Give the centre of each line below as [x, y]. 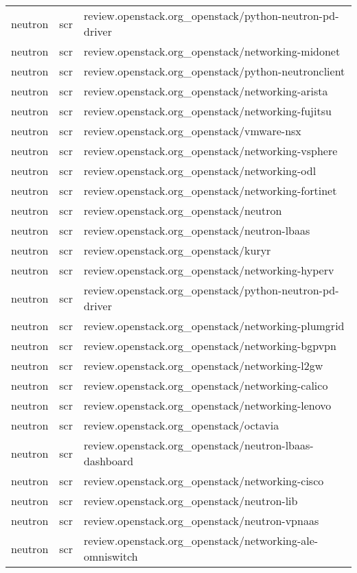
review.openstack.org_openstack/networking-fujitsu [207, 111]
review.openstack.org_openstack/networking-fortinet [210, 190]
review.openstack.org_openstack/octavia [181, 425]
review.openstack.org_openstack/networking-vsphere [210, 151]
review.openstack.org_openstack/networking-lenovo [207, 405]
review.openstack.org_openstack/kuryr [177, 250]
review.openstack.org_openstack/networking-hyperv [209, 270]
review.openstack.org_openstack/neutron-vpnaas [201, 521]
